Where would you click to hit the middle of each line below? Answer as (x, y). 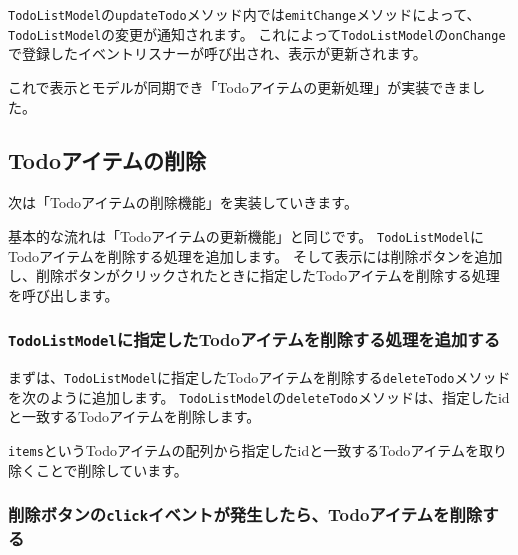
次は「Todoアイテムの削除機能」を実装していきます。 (183, 202)
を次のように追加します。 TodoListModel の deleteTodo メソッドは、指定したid (259, 396)
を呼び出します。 (63, 294)
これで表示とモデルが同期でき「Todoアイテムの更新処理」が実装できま (240, 86)
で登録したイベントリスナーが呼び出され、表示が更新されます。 (217, 53)
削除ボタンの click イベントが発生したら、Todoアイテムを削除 (245, 514)
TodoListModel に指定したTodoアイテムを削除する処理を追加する (254, 339)
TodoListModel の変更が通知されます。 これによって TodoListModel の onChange (257, 33)
